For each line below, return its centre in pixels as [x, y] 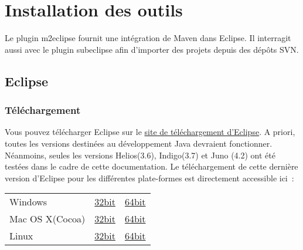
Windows [28, 202]
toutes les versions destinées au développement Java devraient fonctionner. [139, 143]
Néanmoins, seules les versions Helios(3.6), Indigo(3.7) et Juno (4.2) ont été [140, 155]
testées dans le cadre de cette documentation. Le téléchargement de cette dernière [151, 166]
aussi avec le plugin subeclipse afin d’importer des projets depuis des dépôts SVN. [152, 49]
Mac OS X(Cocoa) [47, 219]
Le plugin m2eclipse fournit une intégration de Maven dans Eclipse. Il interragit [148, 38]
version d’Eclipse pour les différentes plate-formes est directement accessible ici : [149, 178]
